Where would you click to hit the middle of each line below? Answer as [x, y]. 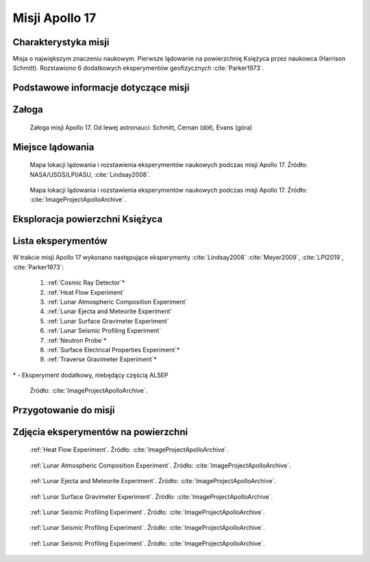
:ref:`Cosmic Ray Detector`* [86, 283]
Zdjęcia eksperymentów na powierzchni [100, 432]
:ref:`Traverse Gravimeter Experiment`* [102, 359]
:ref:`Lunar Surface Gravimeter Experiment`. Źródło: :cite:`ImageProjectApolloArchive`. [151, 496]
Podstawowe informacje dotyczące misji [101, 88]
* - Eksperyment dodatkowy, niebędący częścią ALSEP [90, 375]
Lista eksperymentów [60, 241]
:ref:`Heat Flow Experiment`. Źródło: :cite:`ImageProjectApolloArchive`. [129, 450]
